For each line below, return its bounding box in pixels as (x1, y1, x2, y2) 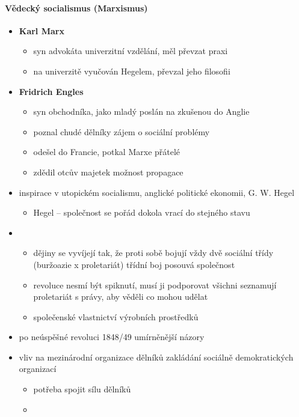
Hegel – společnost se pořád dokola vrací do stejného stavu (33, 206, 250, 219)
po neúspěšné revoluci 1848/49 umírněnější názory (19, 330, 205, 343)
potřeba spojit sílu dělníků (33, 383, 131, 395)
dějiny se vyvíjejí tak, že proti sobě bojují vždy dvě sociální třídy (33, 246, 274, 259)
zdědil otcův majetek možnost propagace (33, 165, 183, 178)
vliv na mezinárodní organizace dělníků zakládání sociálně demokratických (19, 350, 294, 363)
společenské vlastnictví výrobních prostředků (33, 310, 199, 323)
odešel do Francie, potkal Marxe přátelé (33, 145, 180, 158)
